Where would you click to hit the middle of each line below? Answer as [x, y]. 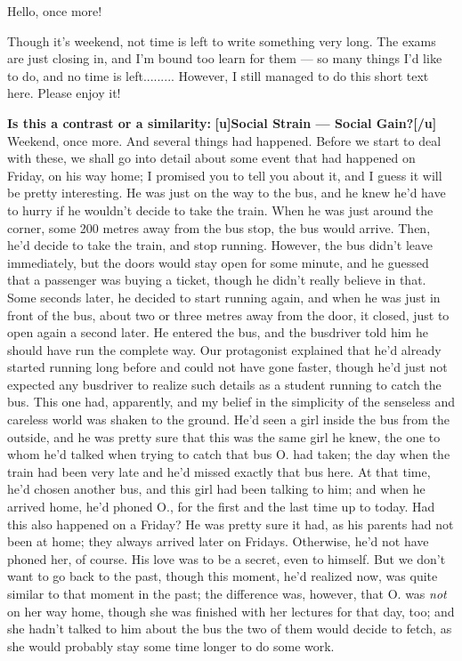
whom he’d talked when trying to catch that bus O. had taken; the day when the [229, 454]
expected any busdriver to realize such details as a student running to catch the [224, 384]
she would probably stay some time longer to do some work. [171, 645]
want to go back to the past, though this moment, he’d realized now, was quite [223, 576]
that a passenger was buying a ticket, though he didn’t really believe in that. [217, 280]
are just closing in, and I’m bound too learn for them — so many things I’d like [225, 58]
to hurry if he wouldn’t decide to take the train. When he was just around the [220, 210]
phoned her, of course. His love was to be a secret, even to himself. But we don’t [227, 558]
